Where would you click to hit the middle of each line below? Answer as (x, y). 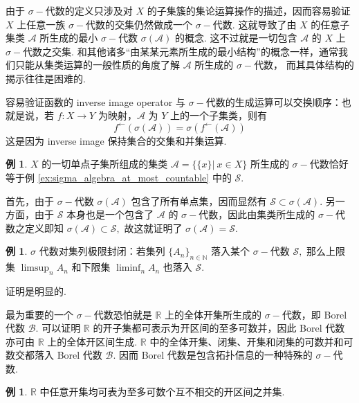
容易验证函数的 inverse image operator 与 (95, 101)
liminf (129, 268)
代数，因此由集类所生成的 (257, 214)
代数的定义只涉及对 (89, 10)
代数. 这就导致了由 (255, 24)
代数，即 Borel (314, 314)
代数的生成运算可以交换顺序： (274, 101)
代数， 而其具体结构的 (304, 65)
